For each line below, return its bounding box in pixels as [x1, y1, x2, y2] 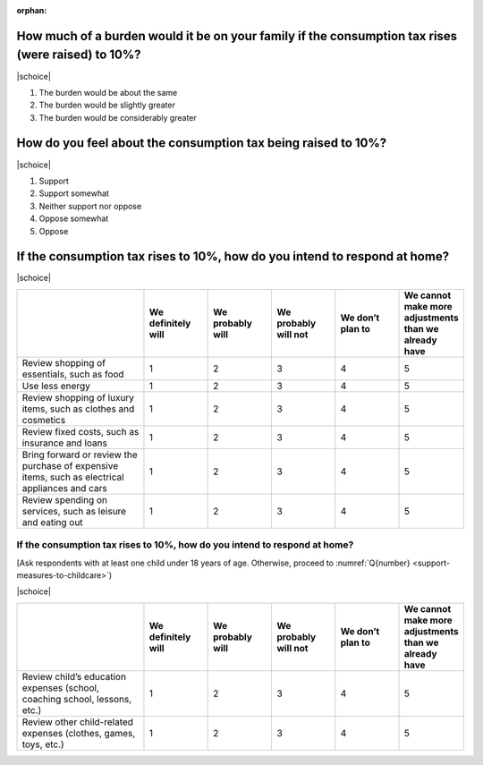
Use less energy [21, 379, 91, 392]
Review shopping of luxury [21, 391, 134, 404]
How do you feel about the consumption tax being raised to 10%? [16, 135, 387, 151]
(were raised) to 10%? [16, 47, 142, 63]
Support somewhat [38, 188, 109, 199]
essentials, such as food [21, 368, 124, 380]
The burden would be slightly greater [38, 99, 176, 111]
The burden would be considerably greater [38, 112, 197, 123]
